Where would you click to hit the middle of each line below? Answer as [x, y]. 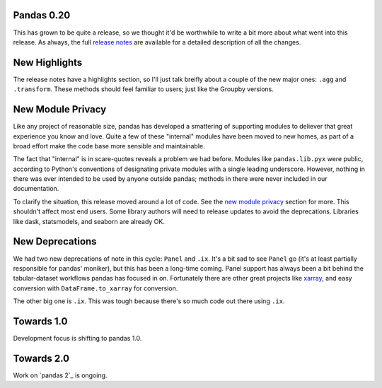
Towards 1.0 [40, 321]
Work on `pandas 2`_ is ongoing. [60, 375]
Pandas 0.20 [42, 15]
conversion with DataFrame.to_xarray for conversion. [95, 288]
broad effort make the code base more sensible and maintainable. [109, 146]
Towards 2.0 [41, 358]
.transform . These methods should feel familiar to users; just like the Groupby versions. [143, 89]
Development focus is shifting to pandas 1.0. [77, 338]
